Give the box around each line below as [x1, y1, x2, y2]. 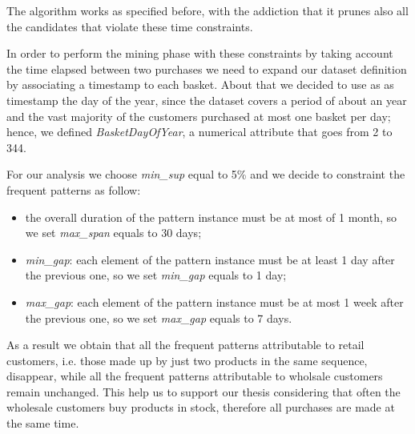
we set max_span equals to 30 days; [25, 224, 202, 241]
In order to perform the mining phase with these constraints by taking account [6, 45, 393, 62]
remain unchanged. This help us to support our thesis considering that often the [6, 383, 401, 400]
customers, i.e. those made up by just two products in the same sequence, [6, 352, 368, 368]
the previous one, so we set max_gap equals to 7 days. [25, 309, 292, 326]
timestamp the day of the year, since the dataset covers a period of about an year [6, 91, 407, 108]
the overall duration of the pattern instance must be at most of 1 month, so [25, 208, 397, 225]
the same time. [6, 415, 79, 432]
